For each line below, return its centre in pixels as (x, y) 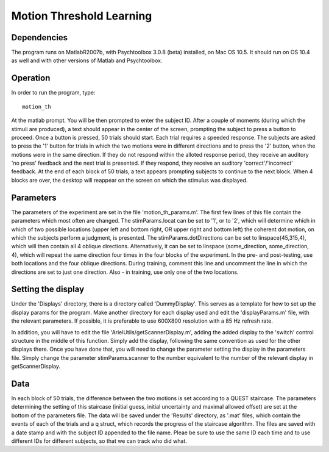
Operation (31, 78)
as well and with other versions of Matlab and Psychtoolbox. (87, 60)
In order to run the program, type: (53, 93)
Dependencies (40, 38)
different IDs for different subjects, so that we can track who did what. (99, 441)
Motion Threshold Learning (82, 16)
